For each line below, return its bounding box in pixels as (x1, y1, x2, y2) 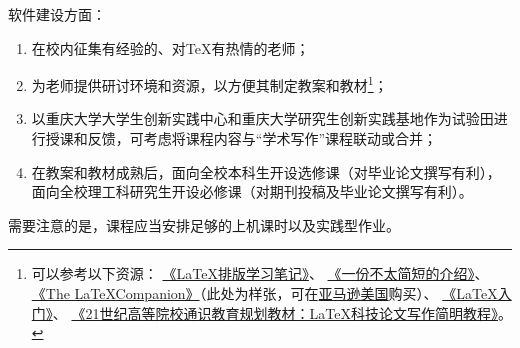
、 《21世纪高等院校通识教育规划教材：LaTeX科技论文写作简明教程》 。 (52, 302, 512, 323)
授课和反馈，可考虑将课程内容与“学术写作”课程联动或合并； (45, 128, 438, 149)
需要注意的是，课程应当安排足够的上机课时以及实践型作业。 (8, 214, 400, 235)
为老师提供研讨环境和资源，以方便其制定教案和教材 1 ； (31, 72, 388, 95)
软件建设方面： (8, 4, 106, 24)
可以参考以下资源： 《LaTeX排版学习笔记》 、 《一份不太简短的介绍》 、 (31, 263, 489, 284)
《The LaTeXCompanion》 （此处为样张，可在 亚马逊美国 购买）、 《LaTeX (31, 283, 498, 303)
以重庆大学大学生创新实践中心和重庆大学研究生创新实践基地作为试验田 (31, 108, 494, 129)
